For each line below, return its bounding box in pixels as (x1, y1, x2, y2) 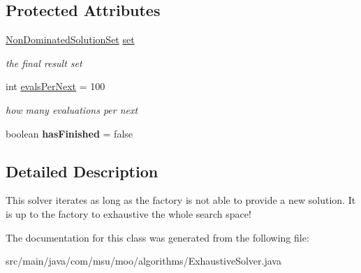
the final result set (6, 55, 82, 70)
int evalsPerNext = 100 (6, 79, 105, 94)
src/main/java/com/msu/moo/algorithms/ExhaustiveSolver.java (6, 253, 281, 268)
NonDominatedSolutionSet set (6, 32, 135, 47)
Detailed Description (6, 160, 159, 182)
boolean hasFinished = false (6, 126, 133, 140)
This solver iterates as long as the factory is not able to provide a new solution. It (6, 193, 356, 207)
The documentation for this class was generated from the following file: (6, 230, 309, 244)
